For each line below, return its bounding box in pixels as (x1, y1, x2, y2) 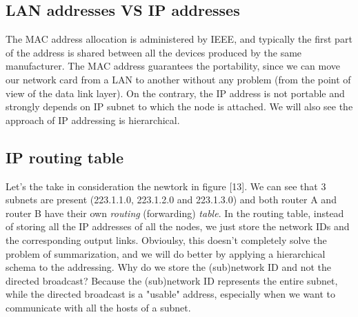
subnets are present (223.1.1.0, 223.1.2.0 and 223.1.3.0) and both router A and (6, 192, 337, 207)
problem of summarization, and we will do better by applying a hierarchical (6, 246, 326, 260)
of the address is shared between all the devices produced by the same (6, 45, 302, 59)
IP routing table (6, 146, 124, 167)
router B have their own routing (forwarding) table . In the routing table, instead (6, 205, 344, 220)
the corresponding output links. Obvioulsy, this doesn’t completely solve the (6, 232, 327, 247)
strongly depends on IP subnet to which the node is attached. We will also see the (6, 99, 353, 114)
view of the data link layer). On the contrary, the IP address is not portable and (6, 85, 345, 100)
